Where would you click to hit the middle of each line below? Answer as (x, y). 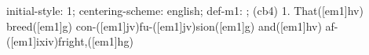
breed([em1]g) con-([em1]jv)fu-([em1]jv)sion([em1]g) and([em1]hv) (164, 26)
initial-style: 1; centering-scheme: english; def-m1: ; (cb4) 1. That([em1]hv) (185, 10)
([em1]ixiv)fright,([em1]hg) (70, 41)
